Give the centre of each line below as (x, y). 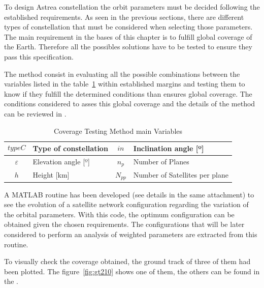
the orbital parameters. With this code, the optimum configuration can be (119, 214)
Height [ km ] (51, 175)
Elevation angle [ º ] (61, 162)
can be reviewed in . (35, 113)
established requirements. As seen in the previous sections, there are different (124, 17)
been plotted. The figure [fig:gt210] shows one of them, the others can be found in (132, 271)
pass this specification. (39, 56)
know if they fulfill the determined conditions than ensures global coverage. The (128, 93)
